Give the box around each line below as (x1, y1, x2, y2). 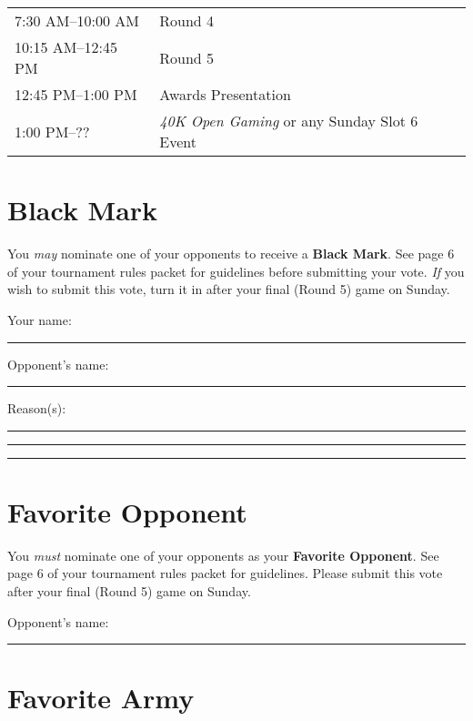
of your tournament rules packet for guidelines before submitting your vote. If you (7, 261, 465, 280)
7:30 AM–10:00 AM (15, 10, 139, 31)
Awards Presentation (159, 84, 291, 105)
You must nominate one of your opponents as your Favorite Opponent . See (7, 545, 439, 564)
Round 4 (159, 10, 215, 31)
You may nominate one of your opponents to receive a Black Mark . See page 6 (7, 244, 455, 263)
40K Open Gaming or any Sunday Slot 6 (159, 110, 418, 131)
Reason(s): (7, 399, 66, 418)
